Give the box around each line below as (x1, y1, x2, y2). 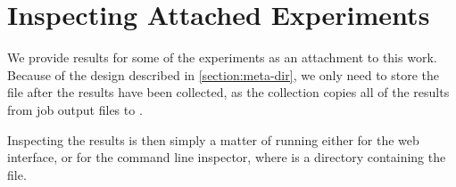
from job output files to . (7, 100, 143, 118)
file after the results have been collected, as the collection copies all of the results (7, 83, 450, 102)
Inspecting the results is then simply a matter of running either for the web (7, 130, 419, 149)
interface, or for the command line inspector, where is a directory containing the (7, 148, 446, 167)
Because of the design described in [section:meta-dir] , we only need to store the (7, 65, 440, 84)
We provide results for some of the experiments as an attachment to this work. (7, 48, 437, 67)
